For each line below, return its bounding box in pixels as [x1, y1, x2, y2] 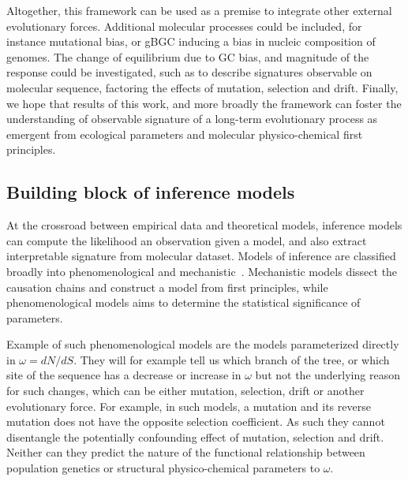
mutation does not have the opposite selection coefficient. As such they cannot [6, 413, 385, 430]
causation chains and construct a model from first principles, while [6, 278, 328, 295]
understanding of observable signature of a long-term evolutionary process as [6, 110, 378, 127]
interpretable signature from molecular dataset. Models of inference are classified [6, 248, 396, 264]
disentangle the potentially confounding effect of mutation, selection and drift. [6, 428, 384, 445]
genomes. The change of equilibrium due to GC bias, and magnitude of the [6, 48, 369, 65]
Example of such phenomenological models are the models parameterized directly [6, 336, 399, 352]
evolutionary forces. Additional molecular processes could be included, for [6, 17, 362, 34]
